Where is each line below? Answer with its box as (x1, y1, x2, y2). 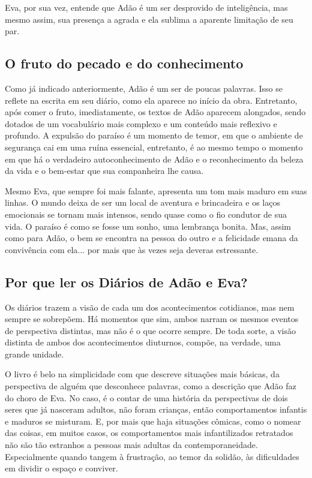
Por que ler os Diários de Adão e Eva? (5, 272, 248, 291)
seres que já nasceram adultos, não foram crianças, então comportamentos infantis (5, 403, 307, 416)
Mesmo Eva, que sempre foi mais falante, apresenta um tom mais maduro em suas (5, 184, 307, 197)
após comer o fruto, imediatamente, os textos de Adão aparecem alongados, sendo (5, 106, 306, 118)
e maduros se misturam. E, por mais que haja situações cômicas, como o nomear (5, 414, 301, 427)
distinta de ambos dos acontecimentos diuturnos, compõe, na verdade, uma (5, 336, 281, 348)
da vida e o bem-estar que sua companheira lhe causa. (5, 164, 204, 177)
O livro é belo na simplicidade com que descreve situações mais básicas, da (5, 368, 280, 380)
